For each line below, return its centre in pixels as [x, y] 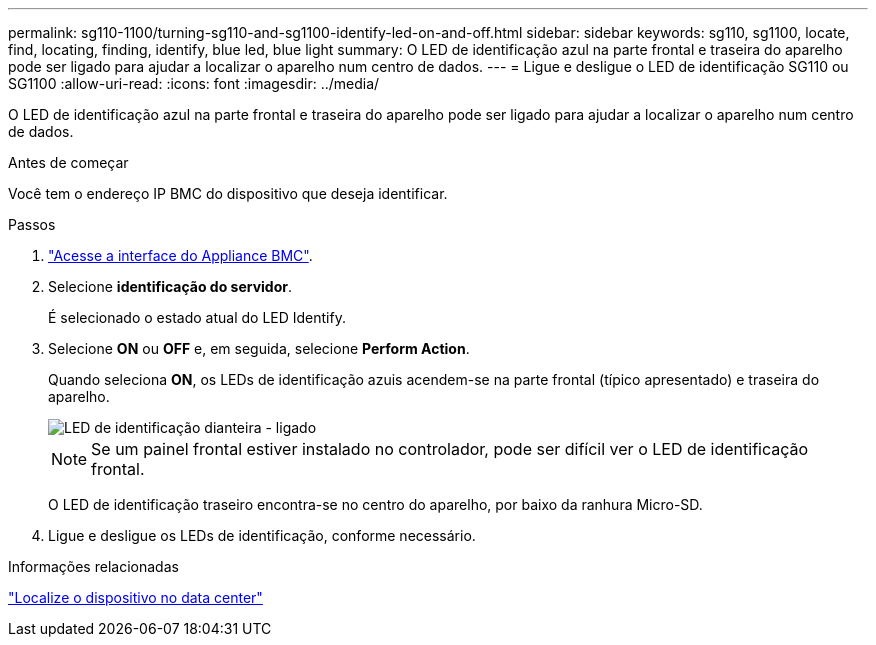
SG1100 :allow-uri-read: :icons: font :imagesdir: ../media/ [194, 83]
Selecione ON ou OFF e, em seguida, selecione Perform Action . [259, 348]
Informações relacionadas [93, 566]
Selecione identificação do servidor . [170, 286]
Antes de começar [68, 162]
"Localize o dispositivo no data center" [135, 597]
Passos [32, 224]
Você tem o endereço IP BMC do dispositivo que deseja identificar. [228, 193]
